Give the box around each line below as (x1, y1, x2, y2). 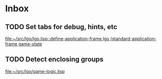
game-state (18, 41, 42, 47)
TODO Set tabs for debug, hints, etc (5, 23, 118, 31)
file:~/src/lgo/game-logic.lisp (5, 68, 65, 74)
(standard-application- (110, 36, 157, 41)
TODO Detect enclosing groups (5, 55, 104, 64)
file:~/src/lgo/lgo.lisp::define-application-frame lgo (5, 36, 109, 41)
